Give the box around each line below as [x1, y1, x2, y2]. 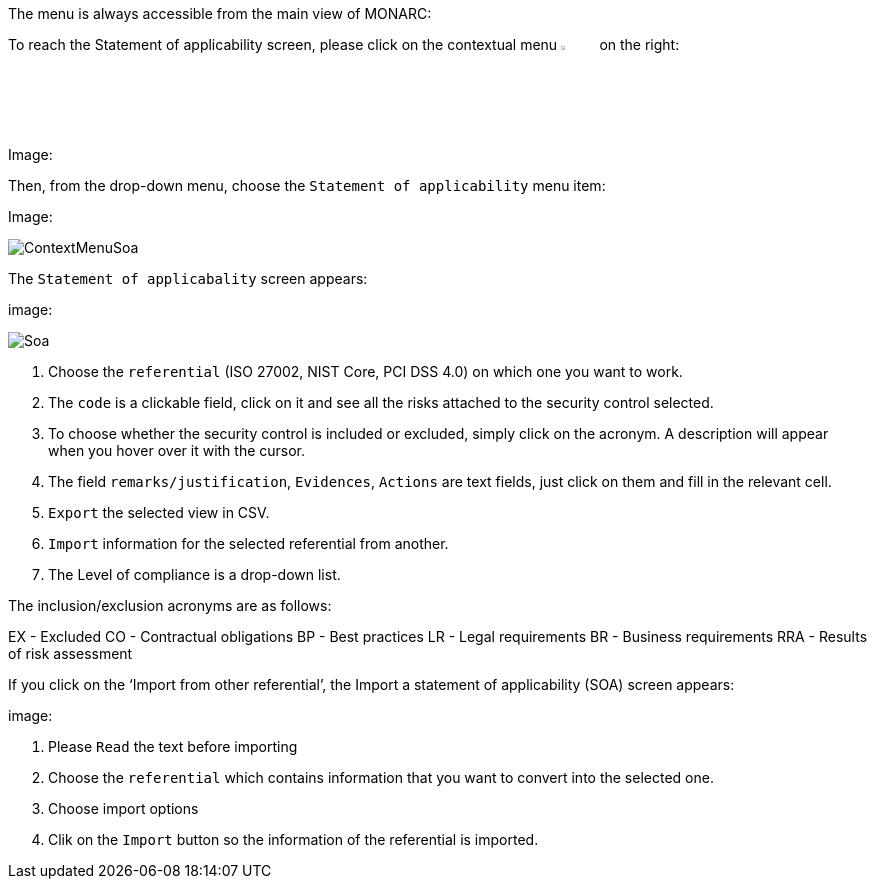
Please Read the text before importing [48, 738, 298, 756]
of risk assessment [8, 645, 133, 663]
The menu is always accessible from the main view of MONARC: [8, 5, 432, 22]
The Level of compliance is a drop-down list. [48, 566, 341, 584]
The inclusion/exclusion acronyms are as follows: [8, 597, 332, 615]
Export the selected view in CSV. [48, 504, 270, 522]
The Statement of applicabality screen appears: [8, 270, 368, 288]
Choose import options [48, 800, 199, 818]
